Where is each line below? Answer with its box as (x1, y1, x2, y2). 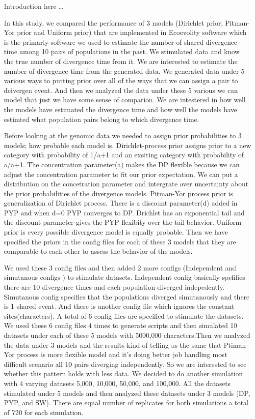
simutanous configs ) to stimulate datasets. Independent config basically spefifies (4, 272, 245, 282)
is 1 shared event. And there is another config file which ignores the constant (4, 301, 234, 311)
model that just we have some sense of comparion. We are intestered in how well (4, 94, 246, 105)
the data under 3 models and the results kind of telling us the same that (4, 339, 222, 350)
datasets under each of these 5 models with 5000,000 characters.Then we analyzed (4, 330, 251, 340)
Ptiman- (224, 339, 249, 350)
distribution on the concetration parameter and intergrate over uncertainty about (4, 179, 249, 189)
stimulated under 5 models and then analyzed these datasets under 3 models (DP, (4, 388, 250, 398)
